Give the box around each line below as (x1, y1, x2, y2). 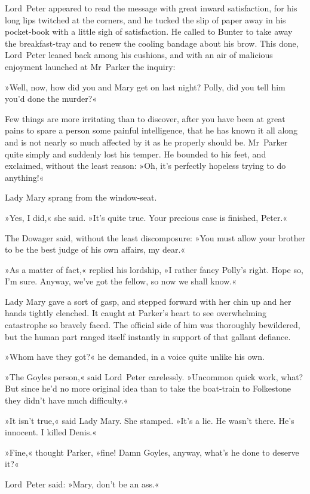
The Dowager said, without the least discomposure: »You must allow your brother (5, 231, 306, 244)
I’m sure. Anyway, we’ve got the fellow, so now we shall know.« (5, 275, 237, 287)
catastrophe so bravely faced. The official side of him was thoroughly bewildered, (5, 319, 300, 331)
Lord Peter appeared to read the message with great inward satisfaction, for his (5, 2, 297, 14)
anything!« (5, 171, 44, 183)
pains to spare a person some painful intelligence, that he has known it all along (5, 124, 298, 137)
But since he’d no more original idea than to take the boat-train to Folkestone (5, 382, 291, 395)
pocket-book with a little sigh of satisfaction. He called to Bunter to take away (5, 25, 293, 38)
